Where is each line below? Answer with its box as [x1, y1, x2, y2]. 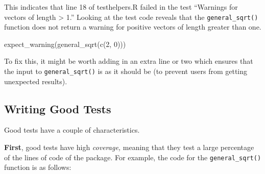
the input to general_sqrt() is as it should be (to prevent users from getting [4, 66, 248, 77]
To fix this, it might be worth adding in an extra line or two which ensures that [4, 56, 253, 66]
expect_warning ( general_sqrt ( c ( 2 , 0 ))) [4, 38, 126, 49]
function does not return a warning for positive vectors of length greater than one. [4, 21, 261, 32]
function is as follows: [4, 162, 71, 172]
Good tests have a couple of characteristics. [4, 125, 140, 135]
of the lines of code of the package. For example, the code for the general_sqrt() [4, 152, 261, 162]
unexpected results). [4, 76, 67, 86]
